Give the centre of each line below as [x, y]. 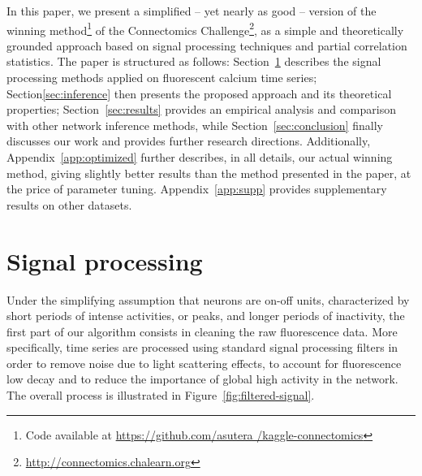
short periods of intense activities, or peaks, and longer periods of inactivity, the [206, 316]
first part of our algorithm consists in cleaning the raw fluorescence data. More [202, 331]
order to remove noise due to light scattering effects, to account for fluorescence [204, 363]
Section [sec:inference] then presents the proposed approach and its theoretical [199, 93]
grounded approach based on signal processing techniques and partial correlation [207, 45]
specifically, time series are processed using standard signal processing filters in [202, 347]
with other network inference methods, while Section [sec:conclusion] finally [195, 125]
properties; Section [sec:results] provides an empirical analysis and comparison [201, 109]
